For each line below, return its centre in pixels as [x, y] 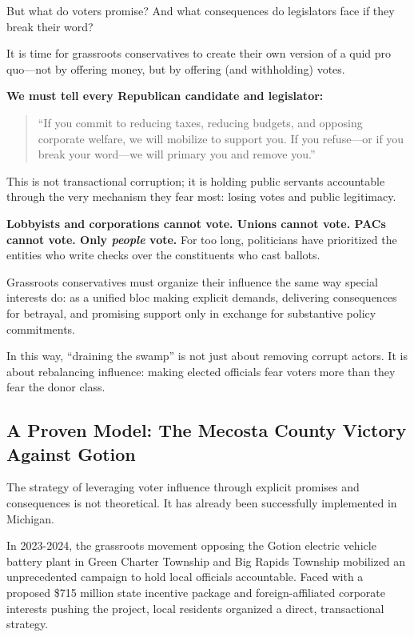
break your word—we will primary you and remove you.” [177, 154]
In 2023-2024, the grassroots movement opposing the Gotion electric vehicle [191, 545]
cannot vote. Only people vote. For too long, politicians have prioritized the [202, 239]
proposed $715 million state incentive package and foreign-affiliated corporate [196, 593]
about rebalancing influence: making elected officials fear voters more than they [201, 371]
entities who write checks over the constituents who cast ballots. [163, 255]
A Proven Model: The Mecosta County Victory [207, 430]
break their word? [50, 26]
